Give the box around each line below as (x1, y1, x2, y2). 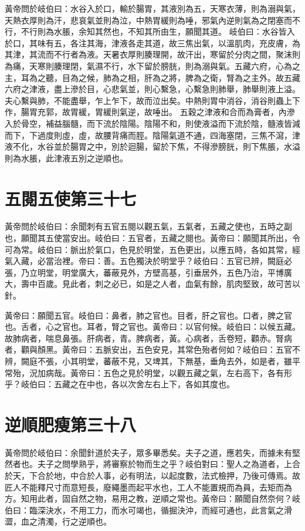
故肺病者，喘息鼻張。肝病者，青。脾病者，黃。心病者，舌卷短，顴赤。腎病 (5, 332, 292, 344)
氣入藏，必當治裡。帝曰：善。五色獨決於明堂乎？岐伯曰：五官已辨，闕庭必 (5, 255, 292, 267)
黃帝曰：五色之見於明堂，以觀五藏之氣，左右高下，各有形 (70, 366, 292, 378)
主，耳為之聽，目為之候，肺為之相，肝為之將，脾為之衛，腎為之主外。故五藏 (5, 71, 300, 83)
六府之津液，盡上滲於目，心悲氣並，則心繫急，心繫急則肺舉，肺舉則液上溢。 (5, 83, 300, 95)
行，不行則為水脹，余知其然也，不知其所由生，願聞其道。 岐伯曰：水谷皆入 (5, 25, 295, 38)
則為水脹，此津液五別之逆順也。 (5, 151, 128, 164)
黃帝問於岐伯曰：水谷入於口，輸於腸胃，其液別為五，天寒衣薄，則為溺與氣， (5, 2, 300, 14)
